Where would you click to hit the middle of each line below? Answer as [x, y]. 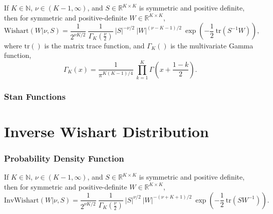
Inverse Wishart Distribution [106, 131]
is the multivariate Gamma [212, 45]
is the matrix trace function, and [94, 45]
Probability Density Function [64, 158]
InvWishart [22, 200]
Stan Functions [35, 96]
